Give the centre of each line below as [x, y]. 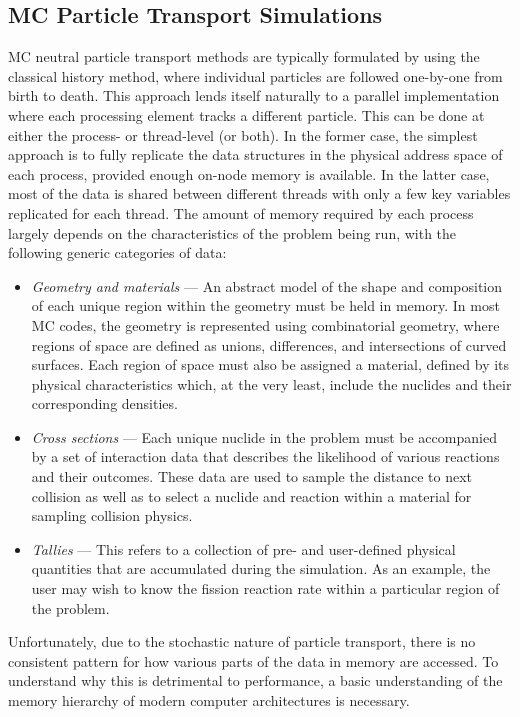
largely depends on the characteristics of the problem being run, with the [232, 232]
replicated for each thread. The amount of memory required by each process [241, 212]
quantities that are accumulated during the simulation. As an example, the [261, 568]
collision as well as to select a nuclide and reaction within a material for [251, 495]
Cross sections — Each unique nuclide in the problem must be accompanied [264, 436]
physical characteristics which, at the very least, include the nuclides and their [271, 383]
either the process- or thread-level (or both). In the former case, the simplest [243, 134]
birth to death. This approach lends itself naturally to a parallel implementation [254, 95]
